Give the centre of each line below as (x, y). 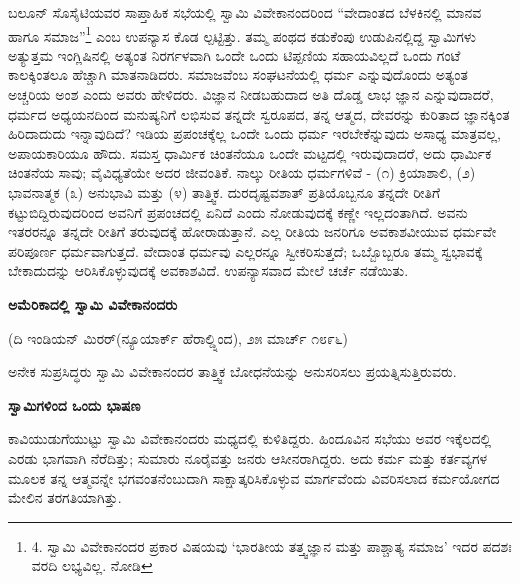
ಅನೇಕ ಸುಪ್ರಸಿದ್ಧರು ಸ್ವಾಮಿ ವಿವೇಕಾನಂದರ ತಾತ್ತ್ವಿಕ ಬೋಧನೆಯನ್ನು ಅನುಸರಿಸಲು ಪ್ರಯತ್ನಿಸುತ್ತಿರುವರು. (232, 371)
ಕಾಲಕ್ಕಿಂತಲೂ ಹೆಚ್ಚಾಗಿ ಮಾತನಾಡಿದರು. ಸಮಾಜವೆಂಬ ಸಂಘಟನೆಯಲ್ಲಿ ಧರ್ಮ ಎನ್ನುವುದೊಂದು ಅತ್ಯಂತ (238, 74)
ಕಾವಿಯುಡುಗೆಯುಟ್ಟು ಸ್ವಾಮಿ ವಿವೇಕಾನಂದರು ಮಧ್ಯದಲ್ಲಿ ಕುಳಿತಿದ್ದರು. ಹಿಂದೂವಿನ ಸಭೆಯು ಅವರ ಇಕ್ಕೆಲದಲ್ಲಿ (250, 438)
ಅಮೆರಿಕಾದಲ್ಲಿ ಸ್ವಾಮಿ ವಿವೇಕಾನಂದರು (93, 303)
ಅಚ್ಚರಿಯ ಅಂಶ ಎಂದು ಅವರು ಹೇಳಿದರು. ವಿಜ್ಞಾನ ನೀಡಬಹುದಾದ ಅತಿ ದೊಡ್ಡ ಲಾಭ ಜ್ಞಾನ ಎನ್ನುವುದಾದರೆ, (251, 94)
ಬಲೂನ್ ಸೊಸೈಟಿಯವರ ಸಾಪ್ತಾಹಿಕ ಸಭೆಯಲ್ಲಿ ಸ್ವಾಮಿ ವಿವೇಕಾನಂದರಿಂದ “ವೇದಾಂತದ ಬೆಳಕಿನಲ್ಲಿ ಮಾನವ (245, 12)
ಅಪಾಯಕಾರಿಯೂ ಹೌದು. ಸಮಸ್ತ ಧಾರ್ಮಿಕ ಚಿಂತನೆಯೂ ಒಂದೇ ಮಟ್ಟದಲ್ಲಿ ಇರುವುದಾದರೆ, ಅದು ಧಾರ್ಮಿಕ (250, 152)
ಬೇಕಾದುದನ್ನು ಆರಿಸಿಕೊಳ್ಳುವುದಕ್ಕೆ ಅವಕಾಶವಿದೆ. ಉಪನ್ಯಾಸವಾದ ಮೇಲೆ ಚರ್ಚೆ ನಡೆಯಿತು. (208, 270)
